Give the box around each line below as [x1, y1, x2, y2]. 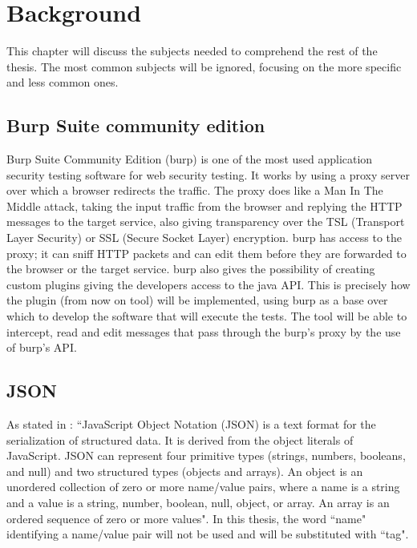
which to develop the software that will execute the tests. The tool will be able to [6, 308, 407, 324]
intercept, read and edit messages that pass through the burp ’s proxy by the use [6, 323, 401, 340]
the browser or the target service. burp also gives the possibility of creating [6, 260, 375, 277]
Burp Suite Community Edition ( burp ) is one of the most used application [6, 151, 373, 167]
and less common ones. [6, 74, 119, 91]
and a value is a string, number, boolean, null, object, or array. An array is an [6, 494, 390, 510]
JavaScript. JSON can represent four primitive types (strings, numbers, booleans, [6, 447, 406, 464]
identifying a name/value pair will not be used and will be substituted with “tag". [6, 526, 409, 542]
